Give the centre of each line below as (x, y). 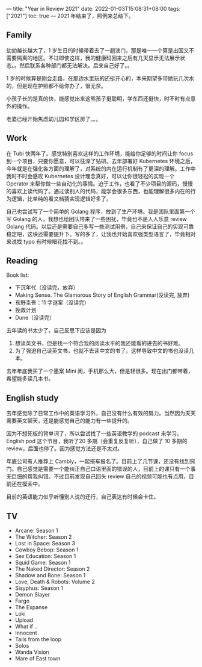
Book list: (18, 275)
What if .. (26, 627)
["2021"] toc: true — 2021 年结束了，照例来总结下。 (70, 16)
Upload (24, 620)
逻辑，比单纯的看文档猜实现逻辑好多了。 (61, 199)
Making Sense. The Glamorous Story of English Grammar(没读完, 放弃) (102, 295)
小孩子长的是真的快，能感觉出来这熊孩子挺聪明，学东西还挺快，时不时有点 (98, 98)
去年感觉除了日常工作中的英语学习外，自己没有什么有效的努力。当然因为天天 (101, 413)
